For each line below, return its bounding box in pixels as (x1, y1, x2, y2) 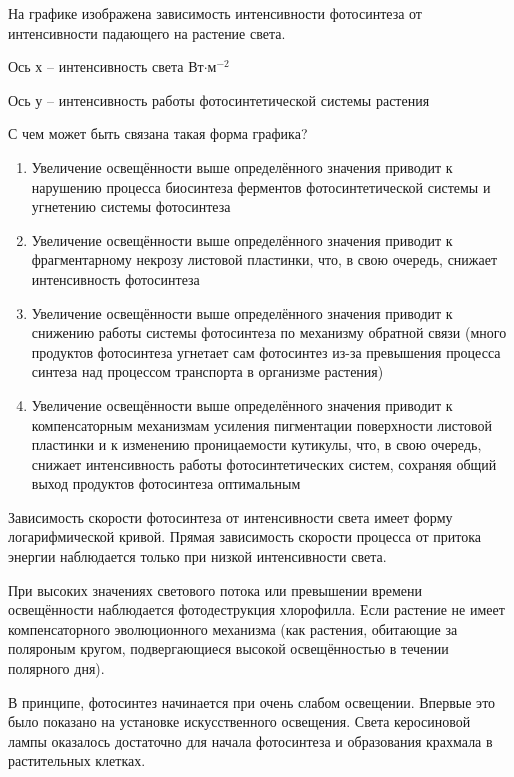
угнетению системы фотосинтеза (31, 196, 231, 217)
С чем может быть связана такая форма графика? (8, 123, 308, 144)
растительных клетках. (8, 750, 146, 771)
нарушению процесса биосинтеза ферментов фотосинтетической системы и (31, 176, 491, 197)
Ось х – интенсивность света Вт (8, 56, 204, 77)
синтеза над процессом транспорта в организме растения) (31, 361, 384, 382)
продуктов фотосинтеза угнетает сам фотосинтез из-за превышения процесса (31, 341, 501, 362)
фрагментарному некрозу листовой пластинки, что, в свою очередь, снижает (31, 249, 498, 270)
